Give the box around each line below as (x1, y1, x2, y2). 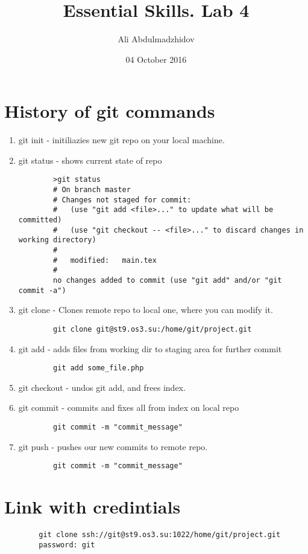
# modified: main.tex (53, 256, 157, 265)
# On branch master (53, 185, 131, 195)
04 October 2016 (125, 53, 187, 65)
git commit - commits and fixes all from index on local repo (18, 401, 239, 414)
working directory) (18, 236, 96, 245)
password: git (39, 540, 95, 549)
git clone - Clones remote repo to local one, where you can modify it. (18, 303, 273, 316)
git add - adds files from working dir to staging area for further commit (18, 342, 282, 355)
